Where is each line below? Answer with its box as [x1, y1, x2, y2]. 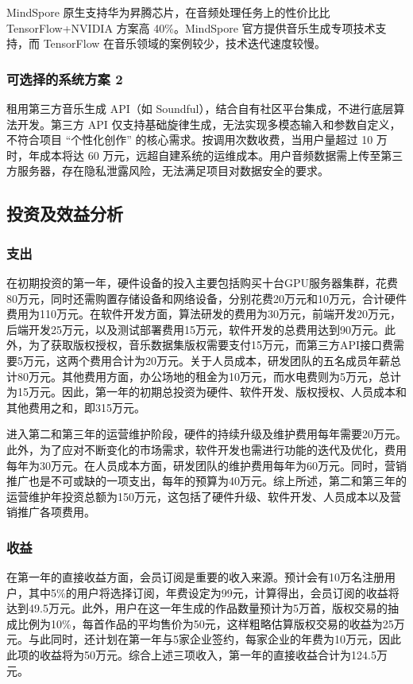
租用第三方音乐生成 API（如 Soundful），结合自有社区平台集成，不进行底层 [6, 100, 394, 116]
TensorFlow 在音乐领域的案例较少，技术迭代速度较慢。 [43, 35, 326, 52]
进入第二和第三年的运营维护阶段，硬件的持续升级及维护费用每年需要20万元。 [6, 426, 407, 442]
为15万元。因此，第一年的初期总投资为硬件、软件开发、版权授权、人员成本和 [6, 383, 407, 400]
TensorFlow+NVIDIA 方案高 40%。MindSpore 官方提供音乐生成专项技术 [6, 19, 376, 36]
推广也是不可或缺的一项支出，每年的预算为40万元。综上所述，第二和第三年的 [6, 472, 407, 489]
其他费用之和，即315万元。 [6, 398, 145, 415]
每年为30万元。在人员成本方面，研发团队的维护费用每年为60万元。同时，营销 [6, 457, 407, 473]
